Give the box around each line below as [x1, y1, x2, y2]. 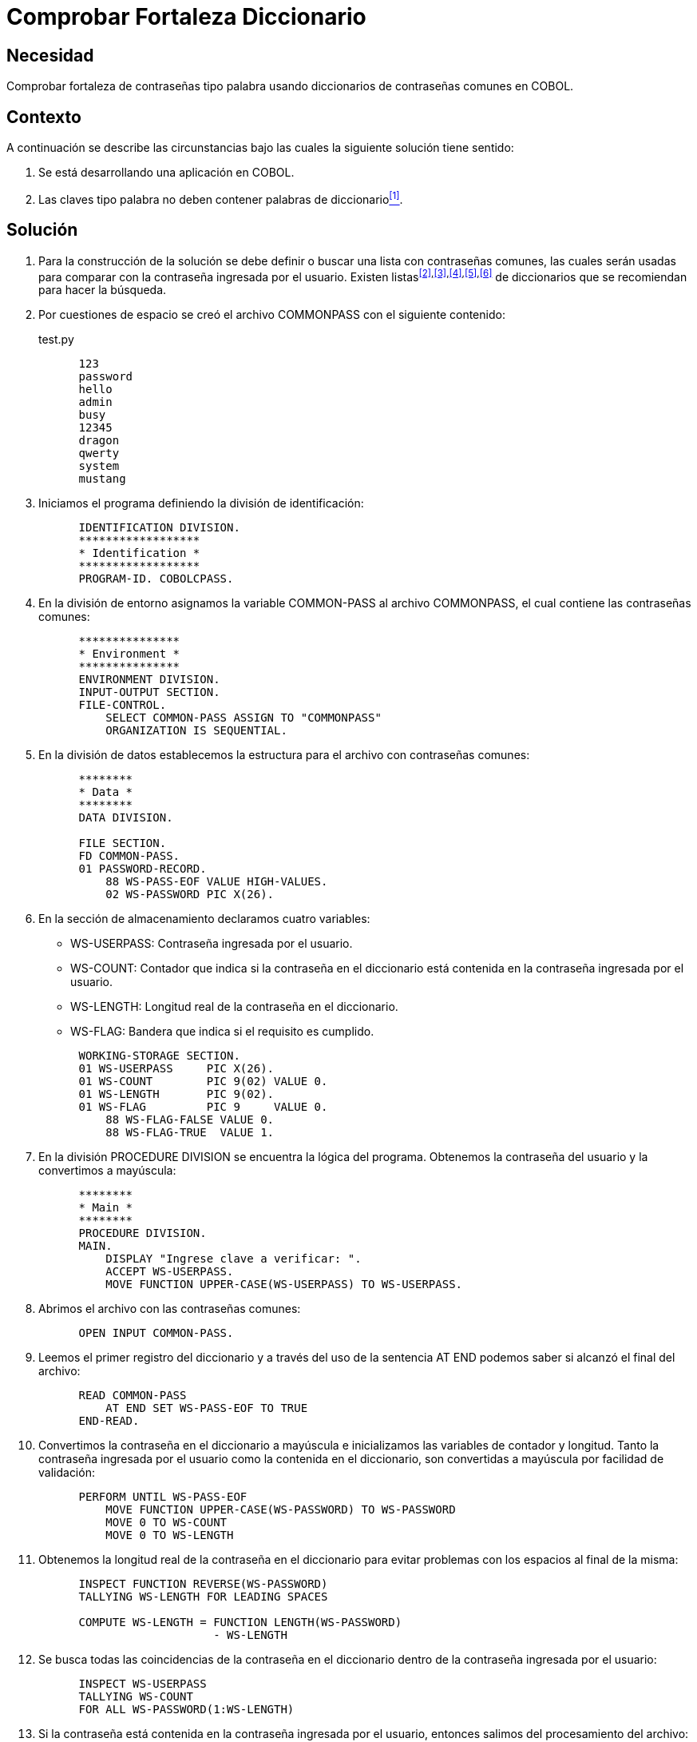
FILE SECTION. [78, 837, 167, 850]
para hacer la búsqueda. [38, 283, 167, 297]
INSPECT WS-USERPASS [78, 1677, 207, 1691]
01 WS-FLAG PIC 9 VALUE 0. [78, 1100, 328, 1114]
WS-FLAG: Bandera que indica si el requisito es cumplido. [70, 1024, 374, 1039]
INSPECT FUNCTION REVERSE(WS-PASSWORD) [78, 1577, 328, 1591]
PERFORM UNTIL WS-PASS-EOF [78, 1490, 248, 1504]
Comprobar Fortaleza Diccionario [6, 3, 366, 30]
